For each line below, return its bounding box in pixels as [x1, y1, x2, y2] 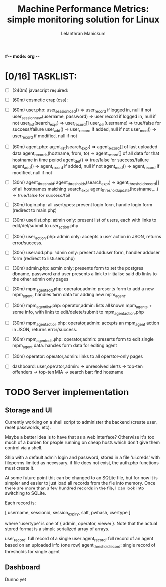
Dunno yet [5, 576, 26, 582]
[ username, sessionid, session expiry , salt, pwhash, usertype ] [5, 510, 131, 517]
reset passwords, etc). [5, 424, 51, 431]
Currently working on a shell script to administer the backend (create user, [5, 419, 157, 425]
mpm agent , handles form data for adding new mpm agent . [12, 292, 127, 299]
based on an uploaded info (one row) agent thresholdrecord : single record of [5, 542, 156, 549]
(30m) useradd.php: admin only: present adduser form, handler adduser [12, 250, 160, 256]
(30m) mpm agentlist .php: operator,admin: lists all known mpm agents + [12, 302, 152, 309]
